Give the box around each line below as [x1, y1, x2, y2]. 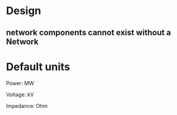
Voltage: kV [6, 91, 34, 98]
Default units [6, 60, 70, 73]
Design [6, 4, 42, 18]
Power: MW [6, 79, 35, 86]
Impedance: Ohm [6, 102, 48, 109]
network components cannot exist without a [6, 28, 171, 38]
